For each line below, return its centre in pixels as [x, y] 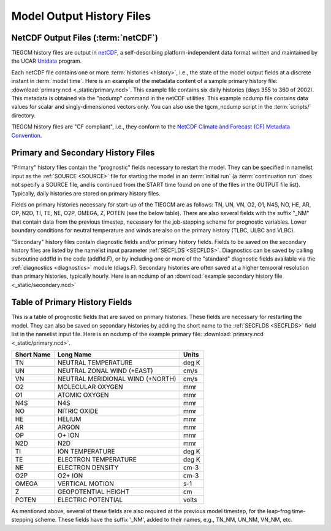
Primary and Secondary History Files [83, 153]
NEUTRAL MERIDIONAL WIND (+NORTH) [117, 379]
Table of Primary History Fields [72, 302]
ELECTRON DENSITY [88, 468]
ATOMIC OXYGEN [83, 395]
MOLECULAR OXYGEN [90, 387]
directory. [24, 115]
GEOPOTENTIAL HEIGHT [93, 492]
